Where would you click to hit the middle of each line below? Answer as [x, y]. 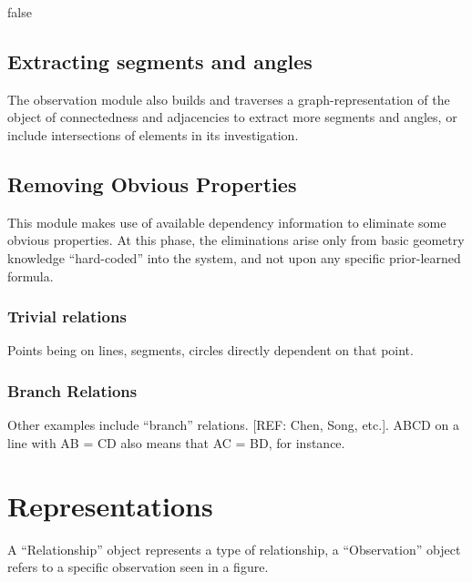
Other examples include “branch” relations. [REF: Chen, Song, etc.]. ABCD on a [233, 425]
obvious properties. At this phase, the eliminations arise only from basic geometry [236, 240]
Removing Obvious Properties [152, 184]
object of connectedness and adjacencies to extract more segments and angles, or [232, 117]
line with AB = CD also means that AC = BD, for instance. [176, 442]
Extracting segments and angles [160, 61]
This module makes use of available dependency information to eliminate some [227, 222]
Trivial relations [67, 317]
